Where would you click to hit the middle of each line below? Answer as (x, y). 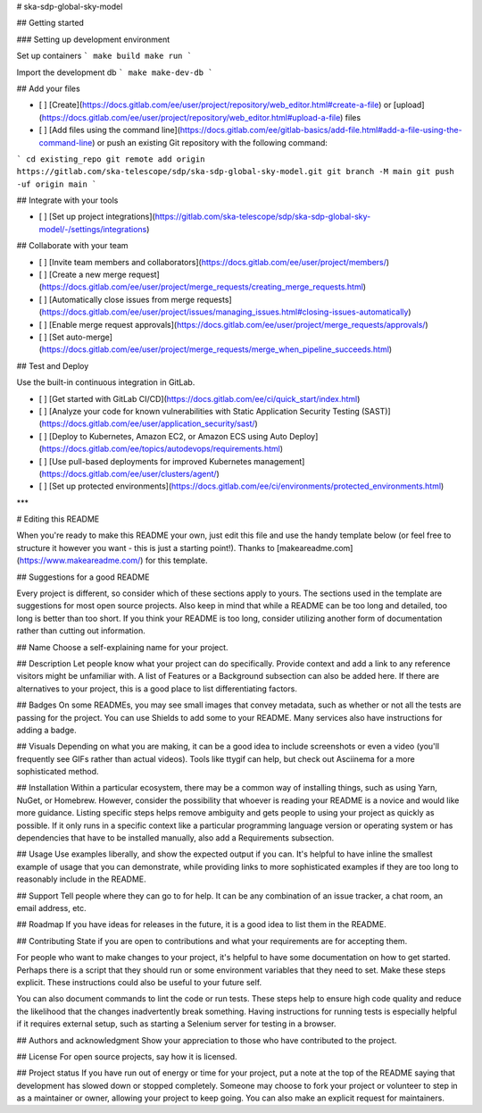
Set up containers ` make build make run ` (104, 56)
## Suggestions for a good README (83, 577)
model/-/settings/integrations (93, 229)
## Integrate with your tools (67, 200)
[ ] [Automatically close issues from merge (117, 299)
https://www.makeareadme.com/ (80, 561)
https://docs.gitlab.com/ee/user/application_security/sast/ (148, 423)
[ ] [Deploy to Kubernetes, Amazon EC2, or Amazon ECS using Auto (163, 436)
